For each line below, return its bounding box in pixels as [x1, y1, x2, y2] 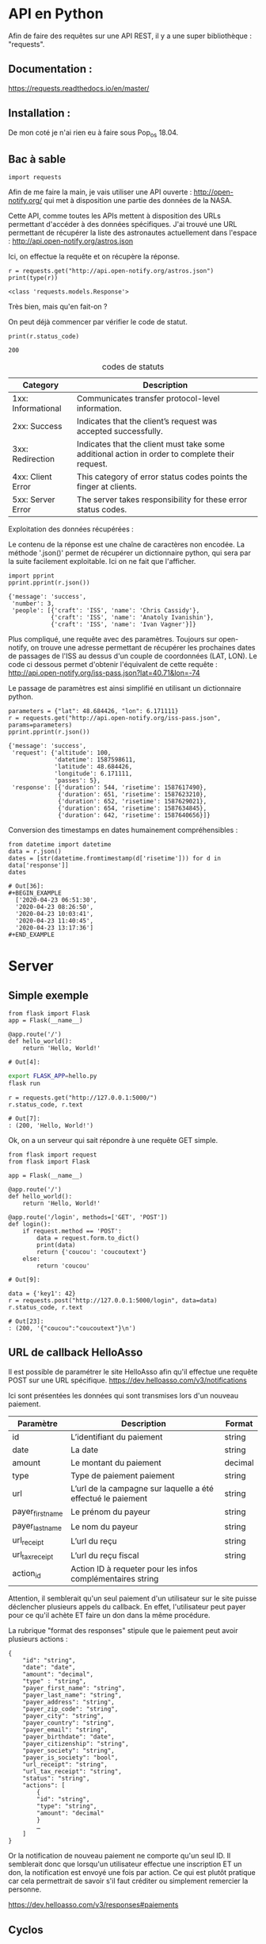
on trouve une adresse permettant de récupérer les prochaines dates [30, 643, 256, 653]
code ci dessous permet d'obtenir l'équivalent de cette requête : [8, 660, 218, 669]
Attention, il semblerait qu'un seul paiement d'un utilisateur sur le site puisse [8, 1593, 257, 1603]
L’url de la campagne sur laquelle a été [70, 1482, 214, 1493]
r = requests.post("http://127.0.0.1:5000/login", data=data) [8, 1296, 218, 1305]
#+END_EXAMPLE [8, 931, 55, 939]
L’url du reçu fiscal [70, 1550, 139, 1561]
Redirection [12, 454, 55, 465]
